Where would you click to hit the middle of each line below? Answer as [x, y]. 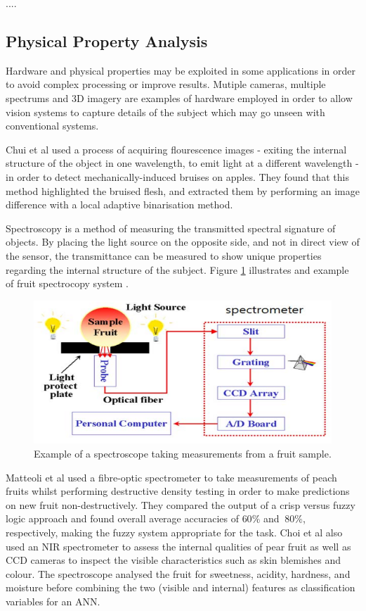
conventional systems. [52, 126]
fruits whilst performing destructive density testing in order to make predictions [178, 491]
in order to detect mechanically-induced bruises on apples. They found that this [177, 176]
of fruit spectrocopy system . [67, 283]
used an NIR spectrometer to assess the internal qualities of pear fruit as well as [178, 546]
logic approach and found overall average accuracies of [122, 518]
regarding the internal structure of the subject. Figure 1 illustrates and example [177, 269]
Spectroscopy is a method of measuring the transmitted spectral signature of [171, 228]
